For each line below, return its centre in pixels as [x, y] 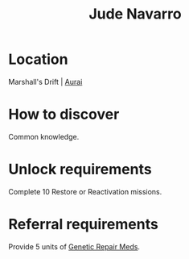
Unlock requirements [80, 169]
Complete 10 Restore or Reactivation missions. [85, 191]
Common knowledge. [44, 136]
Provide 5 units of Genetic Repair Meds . [74, 246]
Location [38, 59]
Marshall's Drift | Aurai [45, 81]
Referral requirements [83, 224]
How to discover [64, 115]
